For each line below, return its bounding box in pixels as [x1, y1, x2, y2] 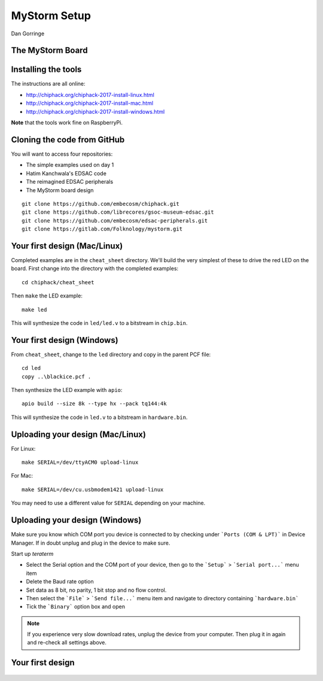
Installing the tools [11, 65, 82, 75]
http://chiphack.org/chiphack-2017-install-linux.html [26, 91, 155, 98]
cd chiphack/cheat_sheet [22, 279, 95, 285]
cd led [22, 365, 41, 372]
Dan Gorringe [11, 30, 45, 37]
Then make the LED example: [11, 292, 83, 299]
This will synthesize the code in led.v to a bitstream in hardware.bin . [11, 414, 188, 421]
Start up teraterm [11, 550, 54, 557]
